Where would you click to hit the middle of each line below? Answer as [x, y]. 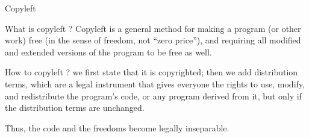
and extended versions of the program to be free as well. [108, 52]
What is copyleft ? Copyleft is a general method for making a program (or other [153, 28]
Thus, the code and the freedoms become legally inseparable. [117, 127]
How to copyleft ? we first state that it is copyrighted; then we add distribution [151, 72]
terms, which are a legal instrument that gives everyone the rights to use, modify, [155, 83]
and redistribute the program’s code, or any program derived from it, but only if [153, 96]
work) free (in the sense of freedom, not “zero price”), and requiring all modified [153, 40]
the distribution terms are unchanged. [75, 108]
